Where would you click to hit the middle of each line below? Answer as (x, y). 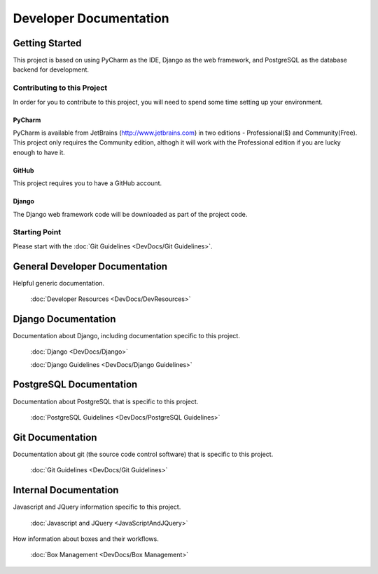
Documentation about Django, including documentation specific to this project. (127, 335)
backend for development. (51, 69)
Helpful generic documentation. (59, 283)
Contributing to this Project (60, 88)
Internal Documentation (66, 490)
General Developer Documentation (90, 266)
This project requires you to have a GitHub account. (87, 183)
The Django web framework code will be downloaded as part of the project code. (130, 214)
